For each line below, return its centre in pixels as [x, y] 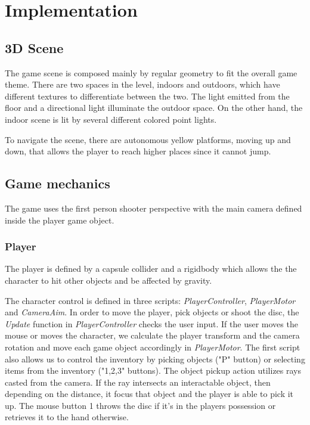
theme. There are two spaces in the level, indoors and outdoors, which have [142, 84]
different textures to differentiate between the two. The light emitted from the [147, 96]
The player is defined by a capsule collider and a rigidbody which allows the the [151, 269]
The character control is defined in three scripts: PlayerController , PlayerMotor [150, 300]
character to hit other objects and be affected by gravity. [108, 280]
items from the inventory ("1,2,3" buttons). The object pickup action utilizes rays [153, 370]
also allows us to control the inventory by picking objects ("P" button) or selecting [155, 359]
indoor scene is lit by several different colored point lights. [111, 119]
